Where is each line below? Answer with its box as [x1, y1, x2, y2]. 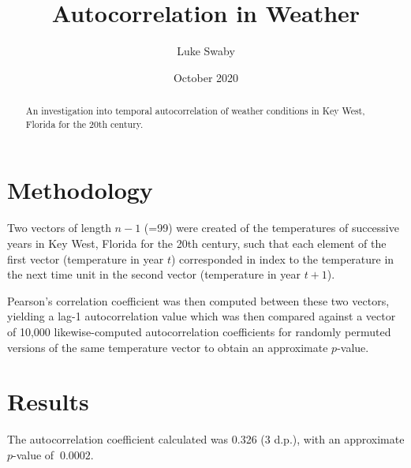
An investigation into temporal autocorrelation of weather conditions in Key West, [25, 104, 365, 118]
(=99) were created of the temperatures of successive [144, 219, 399, 236]
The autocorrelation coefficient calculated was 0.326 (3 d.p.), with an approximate [7, 431, 405, 447]
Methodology [7, 174, 153, 206]
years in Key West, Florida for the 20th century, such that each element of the [7, 234, 387, 251]
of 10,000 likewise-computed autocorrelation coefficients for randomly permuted [7, 323, 391, 339]
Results [7, 385, 89, 417]
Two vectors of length [7, 219, 111, 236]
